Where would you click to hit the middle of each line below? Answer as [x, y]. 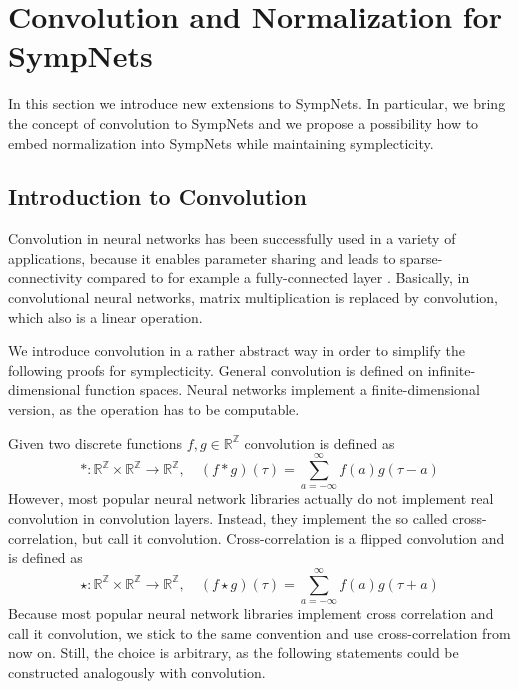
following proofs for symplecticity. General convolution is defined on [216, 369]
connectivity [45, 277]
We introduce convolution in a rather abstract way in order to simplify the [236, 350]
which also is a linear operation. [105, 316]
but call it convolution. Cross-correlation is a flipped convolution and [293, 537]
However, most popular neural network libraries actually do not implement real [251, 498]
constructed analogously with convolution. [137, 671]
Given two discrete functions [95, 442]
